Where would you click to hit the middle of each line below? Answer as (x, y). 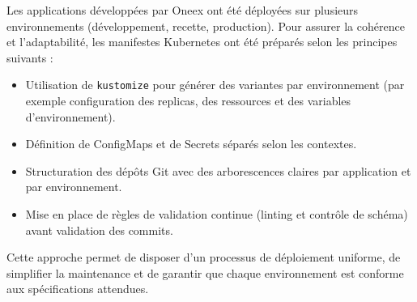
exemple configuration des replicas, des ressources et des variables (188, 101)
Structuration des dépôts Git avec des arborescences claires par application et (218, 170)
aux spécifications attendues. (78, 289)
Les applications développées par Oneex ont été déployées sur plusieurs (183, 10)
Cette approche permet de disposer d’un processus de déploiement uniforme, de (204, 257)
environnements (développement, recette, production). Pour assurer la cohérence (206, 26)
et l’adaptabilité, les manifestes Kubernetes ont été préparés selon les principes (202, 42)
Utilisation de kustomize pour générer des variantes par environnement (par (215, 85)
